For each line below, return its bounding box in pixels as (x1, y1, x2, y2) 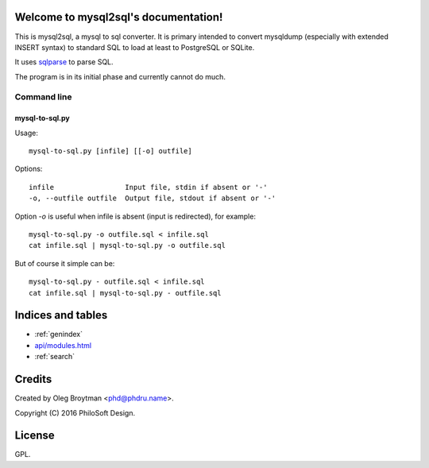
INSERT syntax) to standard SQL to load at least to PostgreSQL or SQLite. (14, 42, 255, 52)
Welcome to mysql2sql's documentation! (14, 10, 223, 24)
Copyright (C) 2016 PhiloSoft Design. (14, 408, 135, 417)
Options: (14, 164, 43, 174)
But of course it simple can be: (14, 258, 115, 268)
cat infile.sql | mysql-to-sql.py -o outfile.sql (29, 241, 226, 250)
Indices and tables (14, 308, 108, 322)
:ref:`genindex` (34, 330, 83, 339)
